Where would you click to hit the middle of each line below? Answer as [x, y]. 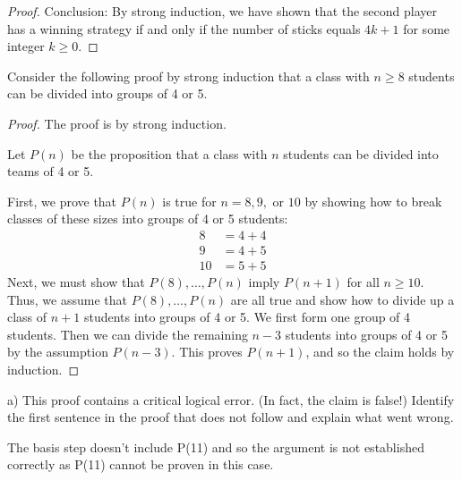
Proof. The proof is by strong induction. [117, 123]
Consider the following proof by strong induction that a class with [188, 76]
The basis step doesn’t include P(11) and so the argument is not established [216, 446]
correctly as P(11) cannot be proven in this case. [141, 464]
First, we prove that [62, 201]
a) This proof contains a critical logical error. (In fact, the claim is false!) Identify [231, 399]
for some [427, 28]
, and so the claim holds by [380, 352]
